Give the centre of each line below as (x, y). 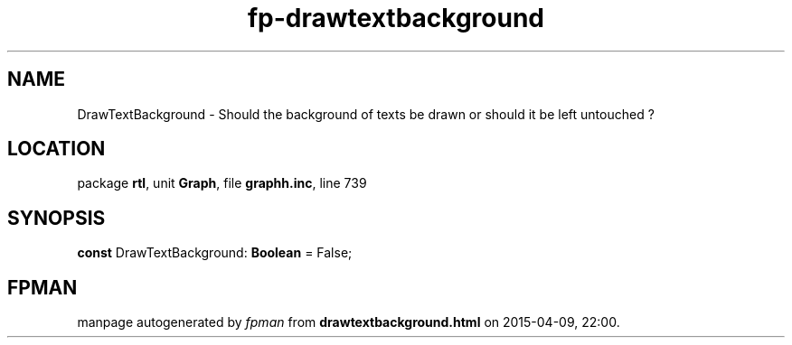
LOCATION (57, 149)
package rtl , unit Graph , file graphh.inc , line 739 (222, 183)
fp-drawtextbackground (396, 18)
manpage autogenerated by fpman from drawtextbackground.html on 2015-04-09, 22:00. (349, 322)
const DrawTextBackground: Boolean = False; (215, 253)
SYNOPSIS (57, 218)
